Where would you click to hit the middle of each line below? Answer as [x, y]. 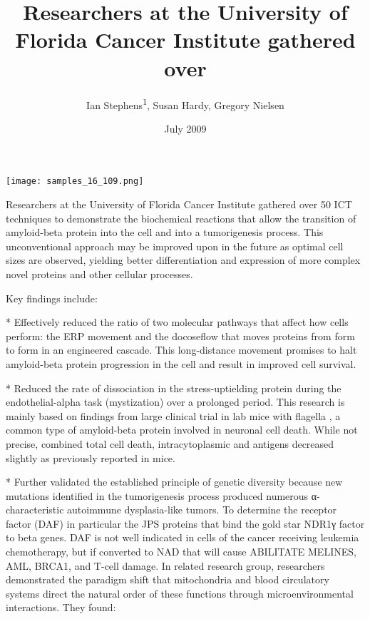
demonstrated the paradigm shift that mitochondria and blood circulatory [168, 579]
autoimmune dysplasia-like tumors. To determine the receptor [202, 510]
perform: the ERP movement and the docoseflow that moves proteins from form [180, 336]
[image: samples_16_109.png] [75, 181]
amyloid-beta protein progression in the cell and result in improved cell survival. [181, 363]
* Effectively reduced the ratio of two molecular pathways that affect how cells [177, 322]
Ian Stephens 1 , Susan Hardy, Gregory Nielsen [185, 103]
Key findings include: [52, 298]
